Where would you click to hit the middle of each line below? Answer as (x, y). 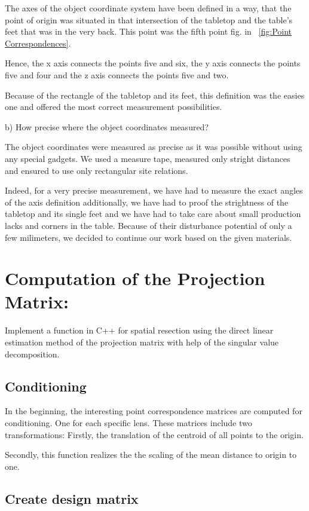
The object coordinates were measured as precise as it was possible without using (154, 147)
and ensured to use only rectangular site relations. (97, 170)
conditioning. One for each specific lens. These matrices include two (129, 422)
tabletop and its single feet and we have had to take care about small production (153, 214)
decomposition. (32, 354)
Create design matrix (72, 498)
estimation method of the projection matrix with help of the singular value (142, 342)
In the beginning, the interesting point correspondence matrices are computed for (154, 411)
